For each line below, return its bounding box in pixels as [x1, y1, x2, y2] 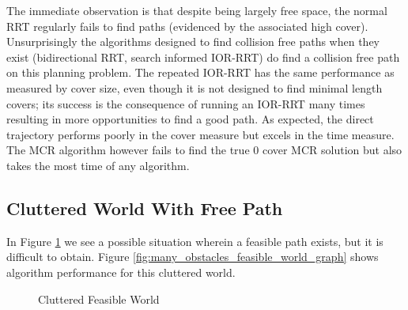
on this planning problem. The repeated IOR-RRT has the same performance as [6, 64, 395, 81]
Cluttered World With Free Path [6, 195, 283, 220]
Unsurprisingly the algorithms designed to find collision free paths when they [6, 33, 380, 50]
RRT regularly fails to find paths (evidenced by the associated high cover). [6, 17, 368, 34]
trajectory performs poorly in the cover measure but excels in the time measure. [6, 126, 395, 142]
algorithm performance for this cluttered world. [6, 263, 236, 280]
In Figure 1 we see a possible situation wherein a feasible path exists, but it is [6, 232, 383, 249]
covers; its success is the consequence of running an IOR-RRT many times [6, 95, 365, 112]
